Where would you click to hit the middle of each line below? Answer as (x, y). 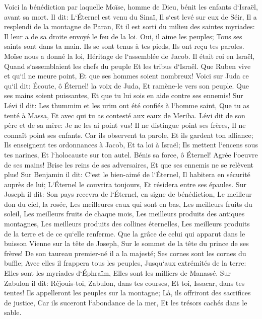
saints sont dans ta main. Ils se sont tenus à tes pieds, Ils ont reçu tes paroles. (124, 46)
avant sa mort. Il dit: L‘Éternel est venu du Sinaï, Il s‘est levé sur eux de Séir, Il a (130, 16)
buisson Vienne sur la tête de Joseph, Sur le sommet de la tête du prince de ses (126, 243)
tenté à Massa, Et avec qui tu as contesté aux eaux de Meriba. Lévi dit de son (125, 115)
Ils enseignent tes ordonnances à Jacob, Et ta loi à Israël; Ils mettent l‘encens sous (131, 145)
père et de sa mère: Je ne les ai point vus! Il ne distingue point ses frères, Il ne (125, 125)
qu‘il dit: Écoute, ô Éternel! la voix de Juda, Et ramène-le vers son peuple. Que (127, 85)
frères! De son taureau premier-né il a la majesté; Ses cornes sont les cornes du (125, 253)
